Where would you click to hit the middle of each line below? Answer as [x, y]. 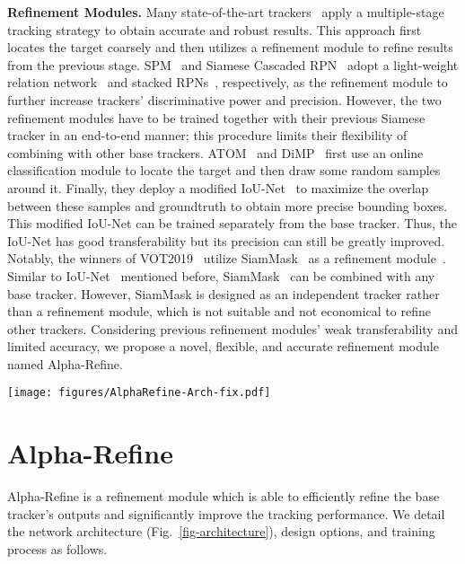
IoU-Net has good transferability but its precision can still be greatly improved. [226, 240]
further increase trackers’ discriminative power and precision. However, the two [224, 99]
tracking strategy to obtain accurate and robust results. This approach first [215, 29]
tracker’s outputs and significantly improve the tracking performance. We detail [226, 513]
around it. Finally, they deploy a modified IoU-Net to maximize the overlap [218, 187]
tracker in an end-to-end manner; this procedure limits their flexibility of [207, 135]
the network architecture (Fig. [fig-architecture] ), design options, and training [221, 531]
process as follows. [57, 549]
